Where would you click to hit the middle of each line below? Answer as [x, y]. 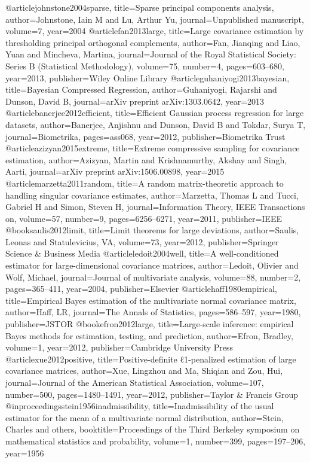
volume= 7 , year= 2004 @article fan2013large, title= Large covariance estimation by [155, 31]
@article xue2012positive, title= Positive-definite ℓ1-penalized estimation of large [151, 359]
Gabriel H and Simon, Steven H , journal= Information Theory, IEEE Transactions [155, 207]
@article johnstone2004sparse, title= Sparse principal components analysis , [140, 7]
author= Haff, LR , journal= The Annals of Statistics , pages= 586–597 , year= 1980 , [153, 312]
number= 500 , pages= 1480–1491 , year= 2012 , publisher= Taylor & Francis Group [152, 394]
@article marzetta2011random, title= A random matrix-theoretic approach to [145, 183]
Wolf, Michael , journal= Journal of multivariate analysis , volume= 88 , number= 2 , [153, 277]
